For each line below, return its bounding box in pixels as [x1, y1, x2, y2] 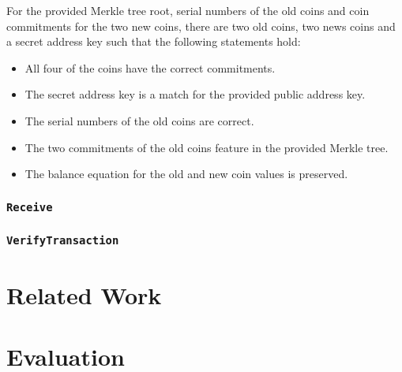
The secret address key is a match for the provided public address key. [24, 86, 366, 102]
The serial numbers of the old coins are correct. [24, 112, 254, 128]
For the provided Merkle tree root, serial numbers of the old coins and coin [6, 2, 370, 18]
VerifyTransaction [6, 234, 119, 247]
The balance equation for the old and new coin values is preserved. [24, 166, 348, 182]
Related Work [6, 278, 162, 311]
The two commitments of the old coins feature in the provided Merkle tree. [24, 139, 389, 155]
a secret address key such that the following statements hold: [6, 33, 301, 50]
